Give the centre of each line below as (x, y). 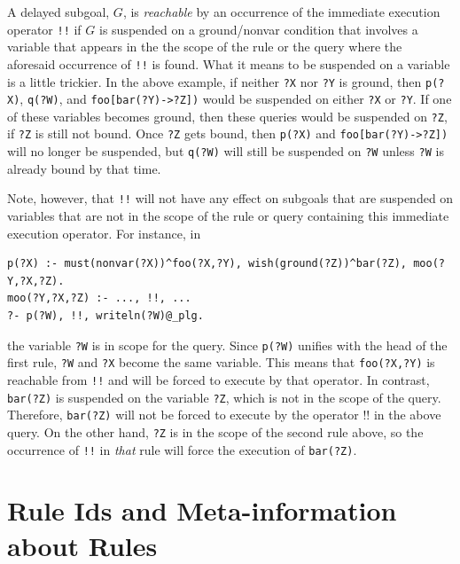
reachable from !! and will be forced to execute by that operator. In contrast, (218, 379)
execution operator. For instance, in (104, 233)
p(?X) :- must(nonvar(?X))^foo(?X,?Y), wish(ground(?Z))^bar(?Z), (207, 264)
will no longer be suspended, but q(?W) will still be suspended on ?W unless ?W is (226, 151)
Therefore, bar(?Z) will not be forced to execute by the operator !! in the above (224, 415)
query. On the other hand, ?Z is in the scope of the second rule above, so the (215, 431)
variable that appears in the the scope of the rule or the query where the (205, 47)
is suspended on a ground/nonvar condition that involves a (258, 29)
